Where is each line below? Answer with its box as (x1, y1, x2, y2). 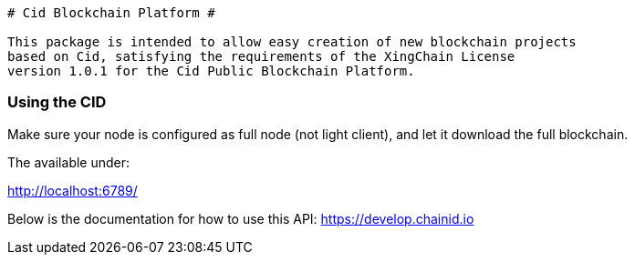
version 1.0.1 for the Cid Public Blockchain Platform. (7, 64, 415, 78)
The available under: (7, 154, 130, 170)
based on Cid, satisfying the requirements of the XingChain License (7, 49, 515, 64)
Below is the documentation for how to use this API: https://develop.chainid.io (7, 210, 474, 227)
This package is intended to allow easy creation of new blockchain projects (7, 35, 577, 49)
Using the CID (7, 93, 107, 112)
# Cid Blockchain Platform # (7, 5, 215, 20)
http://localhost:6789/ (7, 182, 138, 198)
